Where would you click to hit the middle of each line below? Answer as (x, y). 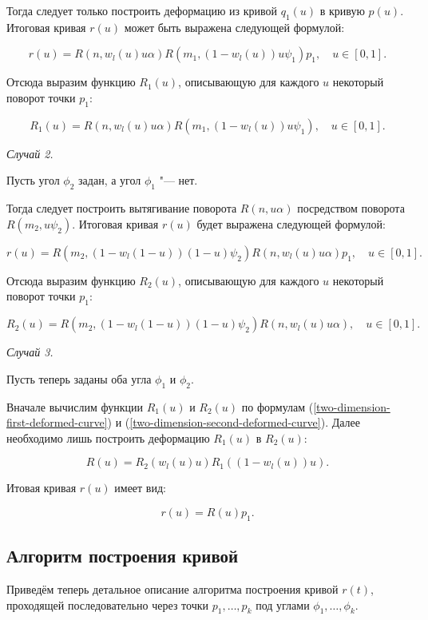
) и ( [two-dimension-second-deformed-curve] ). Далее (234, 422)
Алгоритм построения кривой (123, 556)
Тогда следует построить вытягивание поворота (122, 208)
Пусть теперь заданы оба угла (79, 378)
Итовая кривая (42, 488)
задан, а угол (110, 180)
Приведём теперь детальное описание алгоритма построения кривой (172, 588)
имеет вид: (140, 488)
